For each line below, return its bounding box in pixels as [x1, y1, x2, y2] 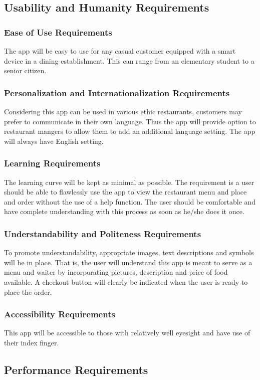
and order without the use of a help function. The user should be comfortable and [4, 196, 256, 207]
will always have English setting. [4, 135, 104, 146]
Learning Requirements [4, 157, 101, 169]
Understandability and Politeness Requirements [4, 227, 201, 240]
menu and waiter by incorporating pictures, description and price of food [4, 267, 228, 277]
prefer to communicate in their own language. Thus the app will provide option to [4, 116, 256, 126]
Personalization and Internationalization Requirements [4, 86, 230, 99]
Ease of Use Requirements [4, 26, 112, 38]
